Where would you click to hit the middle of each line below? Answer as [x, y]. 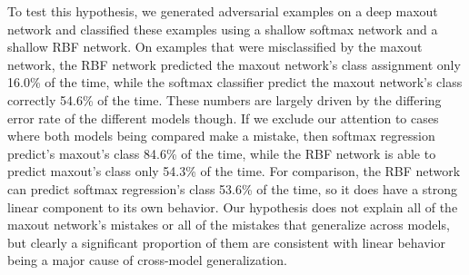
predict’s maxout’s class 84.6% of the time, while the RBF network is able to [222, 153]
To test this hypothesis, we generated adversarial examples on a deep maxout [223, 11]
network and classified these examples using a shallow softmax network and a [223, 29]
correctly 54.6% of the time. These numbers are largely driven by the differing [225, 99]
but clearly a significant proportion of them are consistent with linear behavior [226, 242]
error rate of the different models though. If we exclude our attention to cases [223, 118]
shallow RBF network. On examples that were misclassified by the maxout [215, 47]
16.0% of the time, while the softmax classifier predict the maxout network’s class [235, 82]
